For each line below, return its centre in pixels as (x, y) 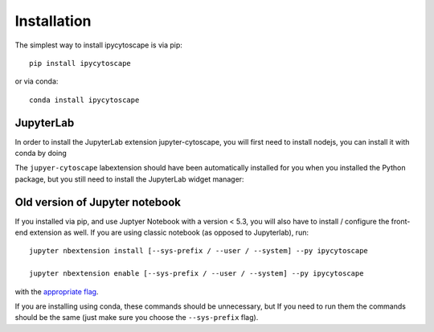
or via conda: (37, 81)
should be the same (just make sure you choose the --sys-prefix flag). (137, 318)
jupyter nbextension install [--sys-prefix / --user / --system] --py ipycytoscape (199, 251)
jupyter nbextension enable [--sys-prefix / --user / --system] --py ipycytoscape (197, 274)
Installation (53, 21)
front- (401, 221)
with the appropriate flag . (57, 291)
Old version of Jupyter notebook (98, 202)
